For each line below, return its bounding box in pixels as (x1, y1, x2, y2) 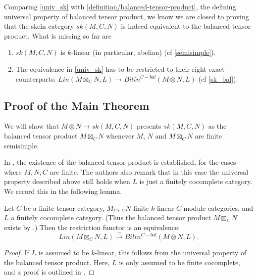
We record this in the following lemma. (4, 186, 122, 196)
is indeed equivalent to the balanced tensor (121, 21, 251, 31)
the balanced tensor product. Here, (4, 257, 110, 267)
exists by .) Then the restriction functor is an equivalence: (4, 222, 180, 232)
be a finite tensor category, (23, 202, 104, 213)
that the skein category (4, 21, 74, 31)
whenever (105, 130, 134, 140)
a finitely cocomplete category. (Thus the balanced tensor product (11, 212, 211, 223)
